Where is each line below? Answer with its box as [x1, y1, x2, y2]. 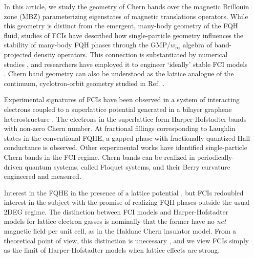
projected [4, 49, 32, 59]
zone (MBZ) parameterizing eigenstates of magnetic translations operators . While [4, 11, 248, 21]
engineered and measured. [4, 171, 82, 181]
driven [4, 161, 23, 172]
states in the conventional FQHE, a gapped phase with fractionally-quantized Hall [4, 132, 250, 143]
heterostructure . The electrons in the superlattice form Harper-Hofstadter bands [4, 113, 247, 124]
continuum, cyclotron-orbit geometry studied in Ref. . [4, 78, 165, 88]
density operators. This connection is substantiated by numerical [34, 49, 228, 59]
